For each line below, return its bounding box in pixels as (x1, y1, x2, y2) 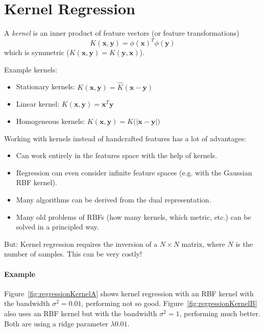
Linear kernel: (16, 98, 60, 109)
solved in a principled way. (16, 221, 99, 232)
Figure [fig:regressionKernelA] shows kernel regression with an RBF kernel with (4, 288, 254, 298)
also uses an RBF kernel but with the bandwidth (4, 308, 157, 318)
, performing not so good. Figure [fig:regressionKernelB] (81, 298, 257, 309)
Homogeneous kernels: (16, 116, 85, 126)
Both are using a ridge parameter (4, 318, 108, 328)
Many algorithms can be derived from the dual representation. (16, 194, 211, 205)
